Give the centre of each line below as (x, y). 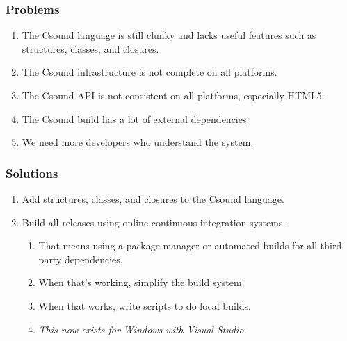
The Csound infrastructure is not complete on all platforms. (150, 72)
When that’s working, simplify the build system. (142, 282)
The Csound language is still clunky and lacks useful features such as (169, 35)
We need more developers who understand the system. (138, 142)
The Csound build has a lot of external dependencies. (136, 118)
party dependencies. (81, 259)
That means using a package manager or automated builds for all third (190, 246)
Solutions (32, 173)
